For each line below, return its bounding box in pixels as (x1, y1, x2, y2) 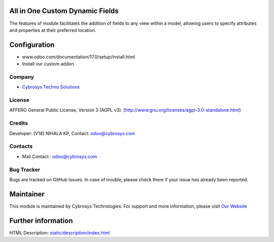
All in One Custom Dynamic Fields (9, 7, 119, 15)
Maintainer (9, 190, 45, 198)
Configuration (9, 41, 55, 49)
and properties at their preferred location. (9, 27, 96, 33)
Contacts (9, 143, 33, 150)
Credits (9, 119, 28, 127)
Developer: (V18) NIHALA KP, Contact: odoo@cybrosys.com (9, 130, 135, 136)
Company (9, 73, 34, 80)
